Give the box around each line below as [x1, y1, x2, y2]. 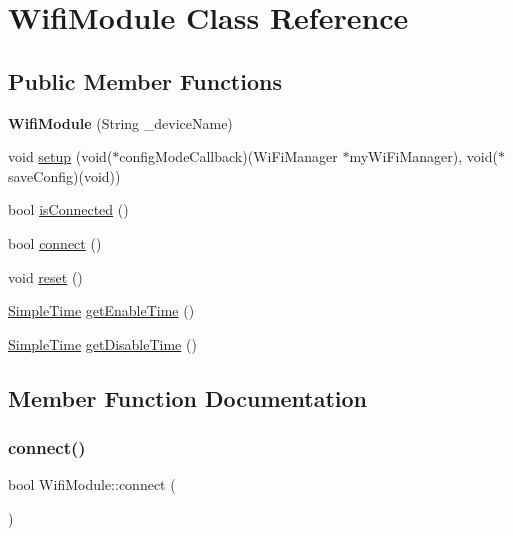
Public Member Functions [8, 65, 282, 96]
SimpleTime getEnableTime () [8, 300, 195, 321]
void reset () [8, 266, 83, 287]
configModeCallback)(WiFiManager [119, 146, 338, 167]
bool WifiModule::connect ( [8, 474, 176, 495]
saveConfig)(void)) [8, 165, 121, 186]
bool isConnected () [8, 199, 129, 220]
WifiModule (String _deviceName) [8, 112, 233, 133]
